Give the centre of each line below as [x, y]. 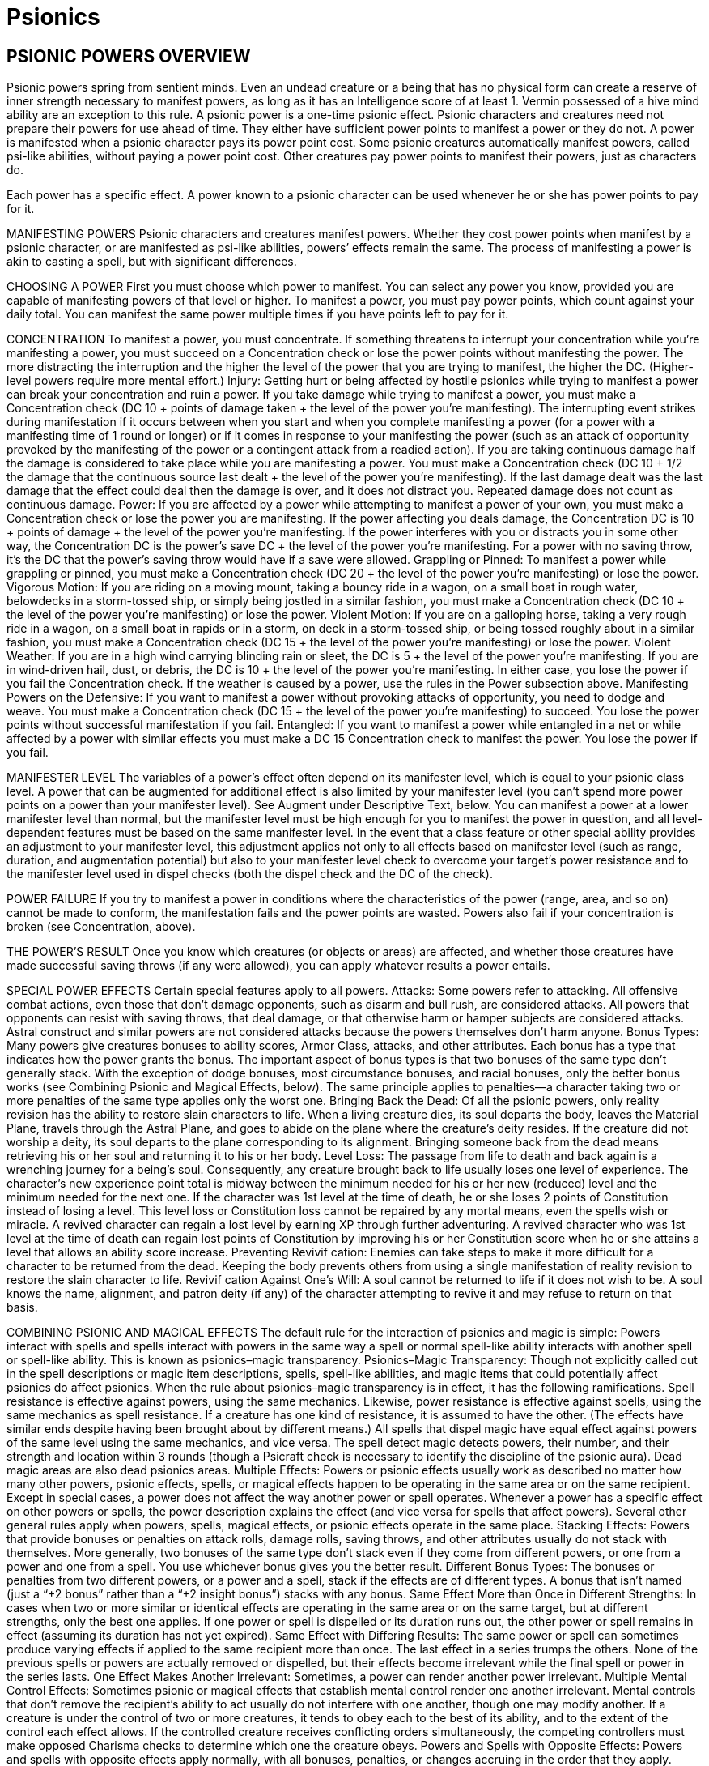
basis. [22, 1307]
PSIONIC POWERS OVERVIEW [129, 56]
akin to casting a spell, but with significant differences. [152, 262]
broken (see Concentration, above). [101, 927]
